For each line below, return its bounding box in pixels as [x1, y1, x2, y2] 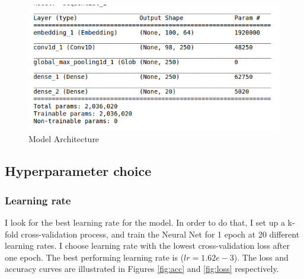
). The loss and [233, 251, 289, 263]
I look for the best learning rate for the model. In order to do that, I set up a [5, 216, 285, 228]
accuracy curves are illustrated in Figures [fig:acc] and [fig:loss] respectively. [5, 262, 279, 275]
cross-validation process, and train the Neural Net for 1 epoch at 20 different [21, 227, 300, 240]
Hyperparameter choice [5, 162, 152, 180]
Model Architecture [28, 133, 100, 145]
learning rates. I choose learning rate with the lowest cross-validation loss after [5, 239, 290, 252]
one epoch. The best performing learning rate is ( [5, 251, 184, 263]
